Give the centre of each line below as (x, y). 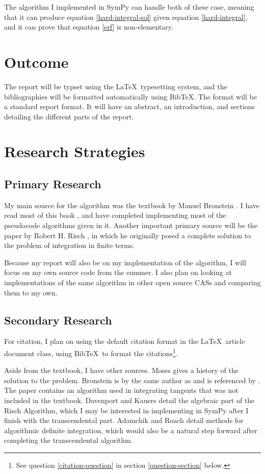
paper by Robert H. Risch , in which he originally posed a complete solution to (128, 235)
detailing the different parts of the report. (69, 116)
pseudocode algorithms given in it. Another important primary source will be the (131, 225)
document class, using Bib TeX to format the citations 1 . (91, 352)
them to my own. (31, 292)
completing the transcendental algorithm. (69, 440)
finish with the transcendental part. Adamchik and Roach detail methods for (124, 420)
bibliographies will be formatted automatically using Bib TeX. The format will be (130, 96)
